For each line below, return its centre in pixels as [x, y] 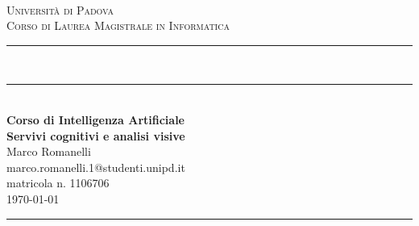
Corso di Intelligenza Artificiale [95, 119]
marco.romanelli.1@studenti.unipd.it [96, 167]
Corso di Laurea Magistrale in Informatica [118, 25]
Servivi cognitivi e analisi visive [96, 135]
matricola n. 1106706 [58, 183]
